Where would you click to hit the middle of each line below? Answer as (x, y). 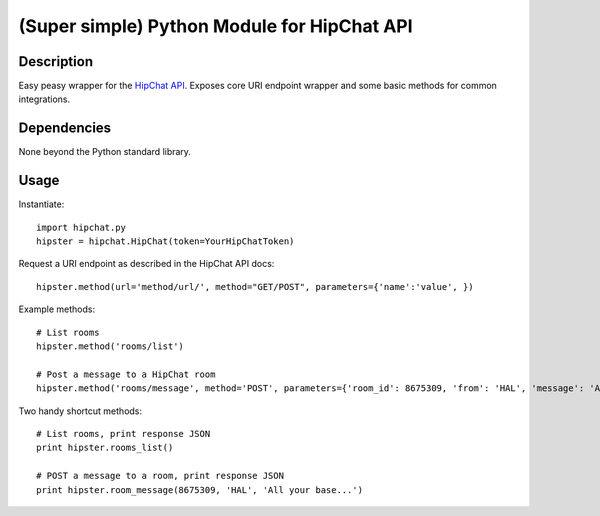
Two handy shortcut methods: (80, 411)
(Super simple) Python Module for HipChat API (216, 26)
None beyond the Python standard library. (105, 152)
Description (56, 61)
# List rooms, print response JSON (123, 433)
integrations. (44, 99)
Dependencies (65, 128)
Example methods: (56, 309)
